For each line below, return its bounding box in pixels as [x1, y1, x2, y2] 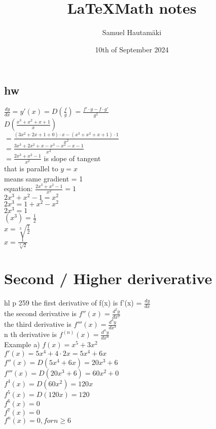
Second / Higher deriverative [4, 268, 212, 289]
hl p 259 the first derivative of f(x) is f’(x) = [4, 297, 142, 308]
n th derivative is [4, 329, 57, 340]
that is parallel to [4, 163, 58, 173]
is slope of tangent [44, 152, 101, 163]
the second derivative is [4, 308, 77, 319]
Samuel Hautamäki [102, 27, 162, 38]
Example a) [4, 339, 40, 350]
